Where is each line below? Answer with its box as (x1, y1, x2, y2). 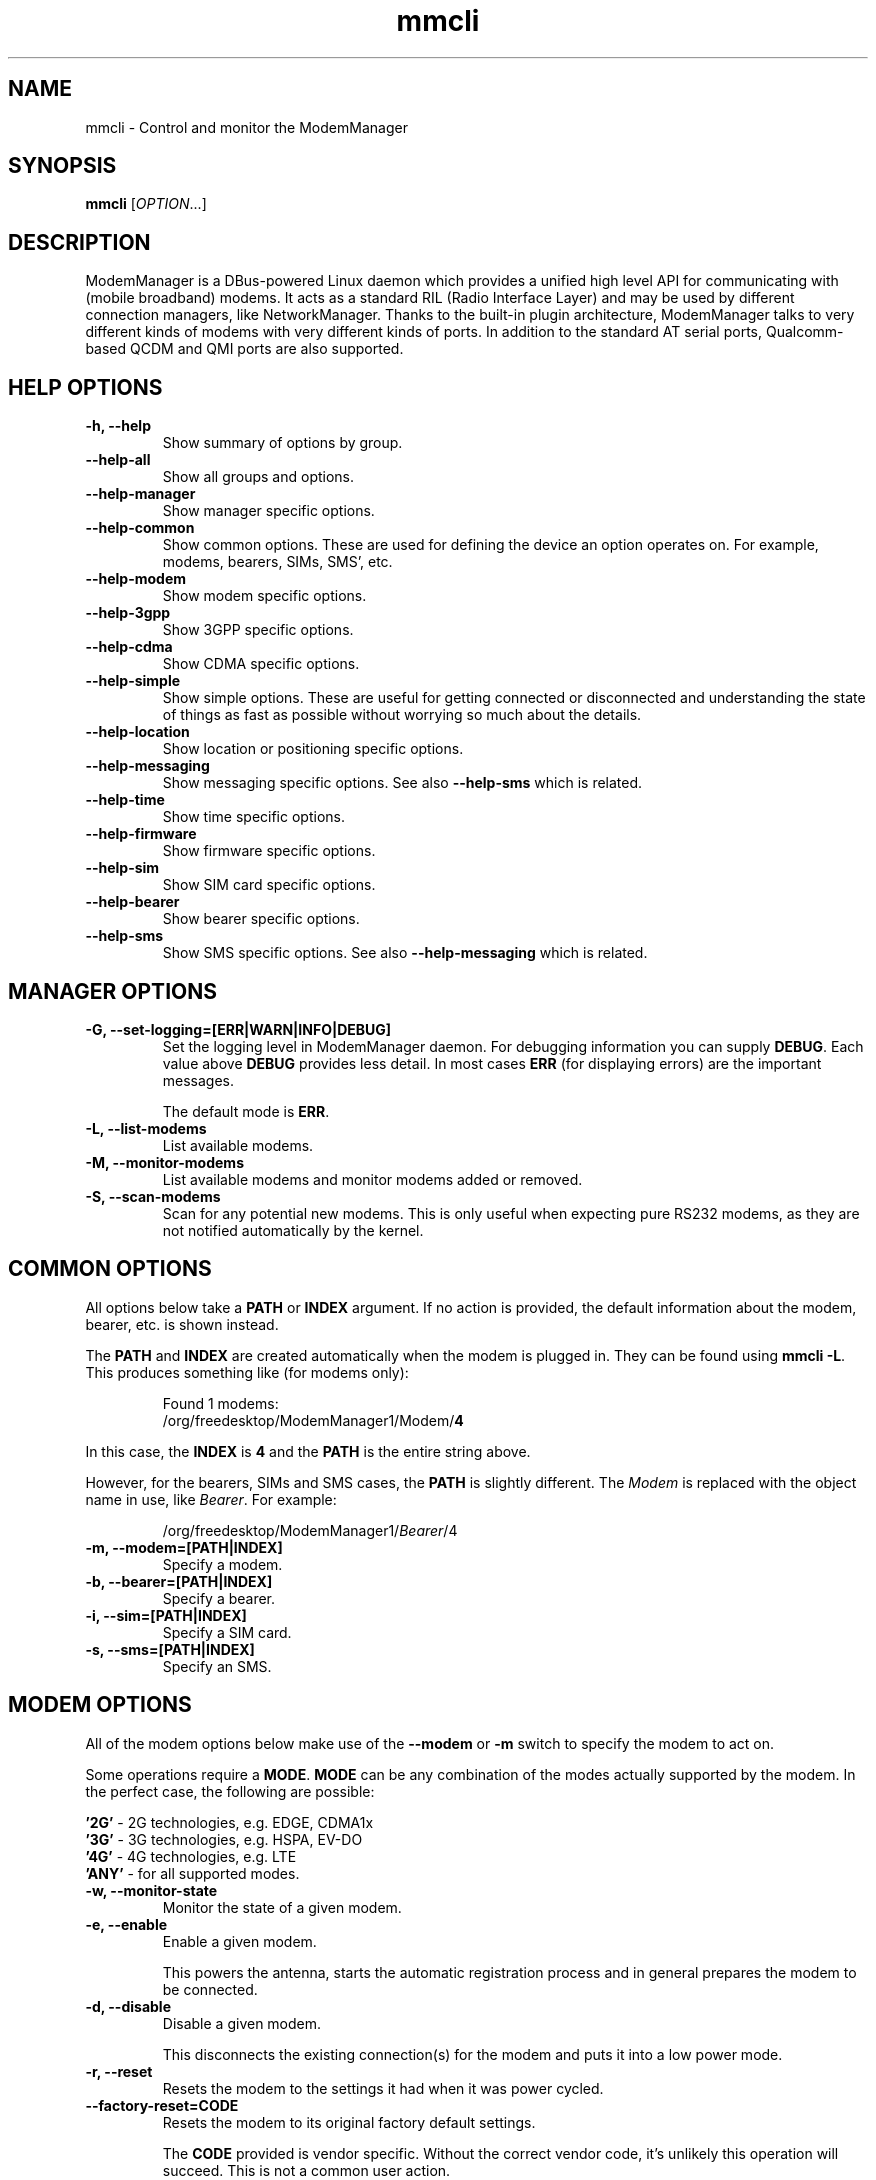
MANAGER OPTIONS (8, 978, 217, 1004)
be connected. (162, 1980, 258, 1998)
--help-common (85, 519, 195, 537)
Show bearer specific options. (162, 910, 360, 928)
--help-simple (85, 672, 181, 690)
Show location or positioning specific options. (162, 740, 464, 758)
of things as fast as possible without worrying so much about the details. (162, 706, 642, 724)
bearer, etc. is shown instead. (85, 1315, 279, 1333)
